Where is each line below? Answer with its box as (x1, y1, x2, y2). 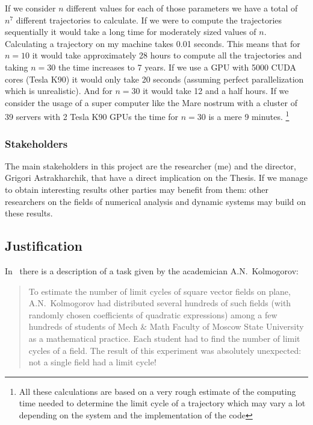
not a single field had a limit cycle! (28, 356, 156, 368)
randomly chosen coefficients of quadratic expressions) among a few (28, 308, 277, 321)
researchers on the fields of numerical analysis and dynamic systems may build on (5, 195, 306, 207)
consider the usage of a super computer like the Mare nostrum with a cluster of (5, 96, 297, 109)
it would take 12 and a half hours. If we (143, 84, 289, 97)
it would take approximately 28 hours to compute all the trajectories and (32, 49, 302, 61)
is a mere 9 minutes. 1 (208, 109, 290, 122)
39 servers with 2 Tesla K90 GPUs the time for (5, 110, 179, 122)
